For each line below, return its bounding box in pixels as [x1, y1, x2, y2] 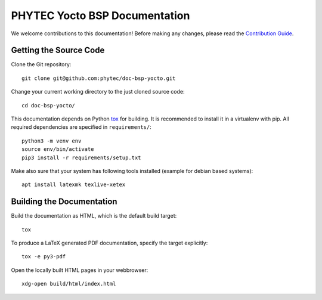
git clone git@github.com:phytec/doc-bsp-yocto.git [21, 75, 176, 82]
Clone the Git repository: [11, 61, 72, 68]
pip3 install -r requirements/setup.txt [21, 154, 141, 161]
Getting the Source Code [11, 45, 105, 55]
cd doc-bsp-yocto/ [21, 102, 76, 109]
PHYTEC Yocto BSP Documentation [11, 9, 190, 22]
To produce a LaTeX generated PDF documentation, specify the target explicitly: [11, 239, 208, 247]
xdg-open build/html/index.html [21, 280, 116, 287]
